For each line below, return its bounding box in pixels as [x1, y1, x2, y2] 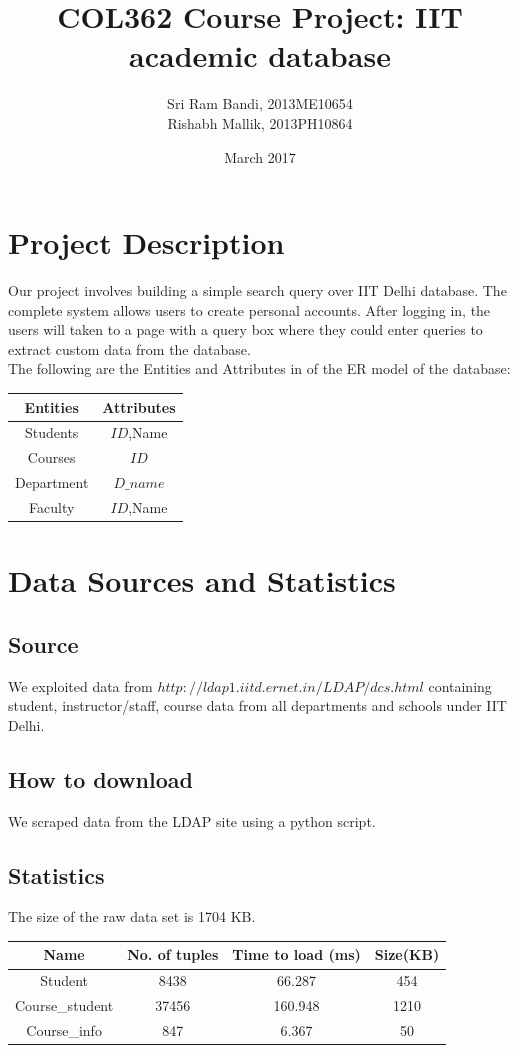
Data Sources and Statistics [8, 560, 396, 601]
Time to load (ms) [232, 944, 361, 965]
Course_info [26, 1019, 102, 1040]
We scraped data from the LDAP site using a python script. [8, 810, 376, 831]
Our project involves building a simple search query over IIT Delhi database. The [8, 280, 507, 301]
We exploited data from [8, 675, 153, 696]
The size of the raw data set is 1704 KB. [8, 906, 256, 927]
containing [428, 675, 492, 696]
